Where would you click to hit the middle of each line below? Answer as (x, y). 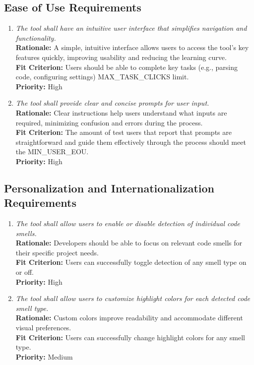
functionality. (36, 37)
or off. (25, 272)
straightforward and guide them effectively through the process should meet (131, 142)
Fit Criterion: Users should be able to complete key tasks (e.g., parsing (127, 67)
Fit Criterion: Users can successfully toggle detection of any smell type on (131, 262)
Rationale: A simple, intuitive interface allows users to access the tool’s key (132, 47)
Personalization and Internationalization (109, 188)
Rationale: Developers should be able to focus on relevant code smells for (129, 243)
